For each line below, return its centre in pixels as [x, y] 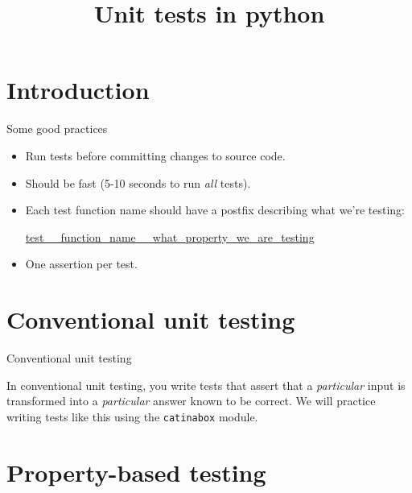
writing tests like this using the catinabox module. [132, 416]
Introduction [78, 90]
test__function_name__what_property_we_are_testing [170, 236]
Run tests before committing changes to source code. [155, 155]
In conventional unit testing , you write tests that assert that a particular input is [206, 385]
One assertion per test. [81, 264]
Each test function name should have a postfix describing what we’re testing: [215, 210]
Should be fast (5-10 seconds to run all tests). [138, 182]
